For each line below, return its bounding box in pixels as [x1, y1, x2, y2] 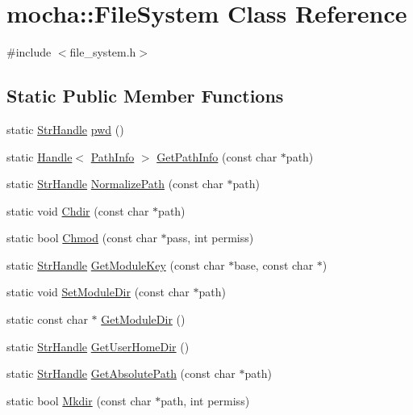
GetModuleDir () [101, 311, 186, 328]
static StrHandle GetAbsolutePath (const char [6, 365, 236, 382]
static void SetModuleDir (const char [6, 283, 190, 300]
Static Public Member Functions [6, 83, 284, 108]
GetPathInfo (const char [156, 148, 277, 165]
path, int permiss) [161, 392, 250, 409]
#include [6, 44, 52, 61]
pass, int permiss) [166, 229, 254, 246]
